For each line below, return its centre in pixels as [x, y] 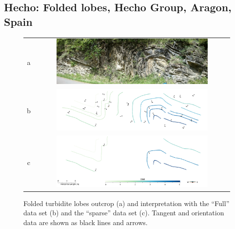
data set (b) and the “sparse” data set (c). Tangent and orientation [124, 213]
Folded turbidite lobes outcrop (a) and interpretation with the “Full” [127, 203]
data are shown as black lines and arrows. [86, 222]
